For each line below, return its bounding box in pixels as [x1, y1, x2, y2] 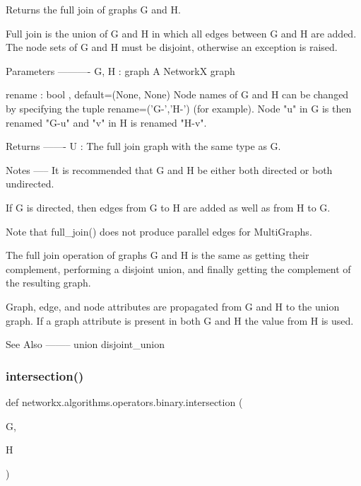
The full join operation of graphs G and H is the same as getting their [6, 248, 309, 262]
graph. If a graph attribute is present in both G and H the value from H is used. [6, 313, 354, 328]
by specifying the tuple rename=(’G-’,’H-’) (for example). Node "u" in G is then [6, 100, 352, 115]
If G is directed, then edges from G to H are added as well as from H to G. [6, 199, 331, 214]
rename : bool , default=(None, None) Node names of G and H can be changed [6, 87, 349, 102]
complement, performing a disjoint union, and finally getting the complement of [6, 261, 351, 276]
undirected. [6, 176, 54, 191]
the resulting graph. [6, 275, 91, 290]
